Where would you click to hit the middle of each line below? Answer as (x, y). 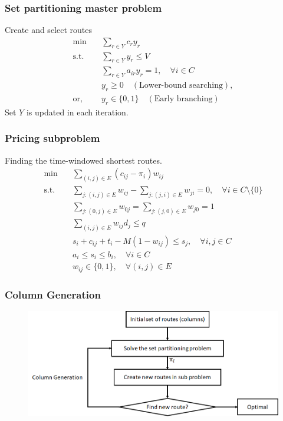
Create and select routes (48, 30)
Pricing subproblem (52, 138)
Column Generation (53, 294)
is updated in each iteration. (77, 112)
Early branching (183, 99)
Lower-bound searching (181, 86)
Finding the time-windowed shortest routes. (83, 160)
